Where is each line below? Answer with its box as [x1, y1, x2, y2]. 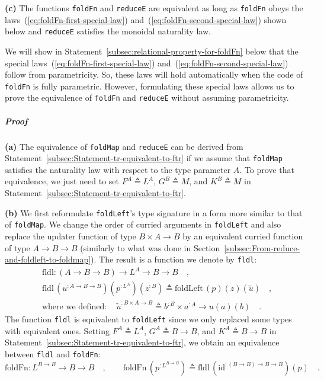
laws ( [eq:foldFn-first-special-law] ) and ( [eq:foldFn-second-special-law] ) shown [5, 13, 287, 25]
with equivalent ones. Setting [5, 324, 110, 337]
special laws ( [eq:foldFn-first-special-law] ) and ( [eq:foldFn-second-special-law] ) [5, 56, 288, 69]
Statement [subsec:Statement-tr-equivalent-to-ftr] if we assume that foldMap [5, 152, 283, 164]
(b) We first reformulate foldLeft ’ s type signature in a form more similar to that [5, 206, 303, 219]
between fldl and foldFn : [5, 347, 101, 360]
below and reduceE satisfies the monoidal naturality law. [5, 25, 211, 37]
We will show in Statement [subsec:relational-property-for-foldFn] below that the [5, 44, 299, 57]
